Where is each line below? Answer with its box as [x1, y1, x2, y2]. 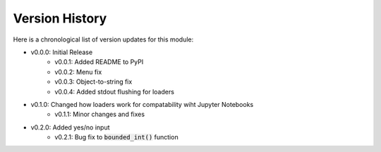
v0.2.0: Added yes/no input [30, 123, 110, 132]
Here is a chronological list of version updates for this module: [13, 35, 194, 44]
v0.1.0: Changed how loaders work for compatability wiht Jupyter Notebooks [30, 100, 254, 108]
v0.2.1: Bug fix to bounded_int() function [54, 133, 179, 141]
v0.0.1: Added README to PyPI [54, 58, 144, 66]
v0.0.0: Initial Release [30, 48, 93, 56]
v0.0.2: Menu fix [54, 68, 102, 76]
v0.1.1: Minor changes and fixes [54, 110, 145, 119]
